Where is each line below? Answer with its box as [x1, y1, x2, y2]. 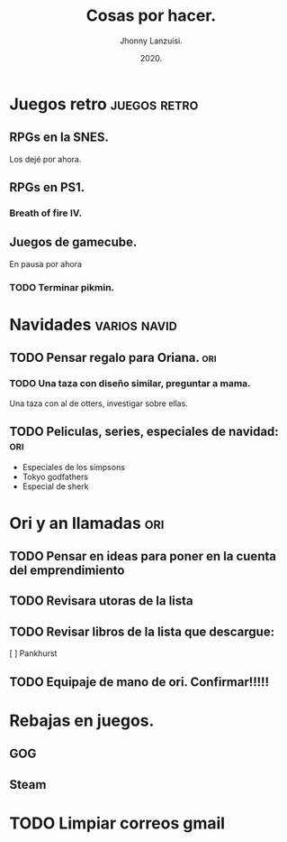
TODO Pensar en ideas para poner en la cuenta [9, 549, 277, 564]
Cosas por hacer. [85, 5, 217, 26]
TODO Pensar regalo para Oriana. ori [9, 350, 217, 365]
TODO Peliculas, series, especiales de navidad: [9, 424, 279, 440]
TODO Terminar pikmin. [9, 281, 115, 293]
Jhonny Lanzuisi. [120, 35, 183, 46]
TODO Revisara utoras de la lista [9, 593, 193, 609]
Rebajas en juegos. [9, 710, 155, 731]
